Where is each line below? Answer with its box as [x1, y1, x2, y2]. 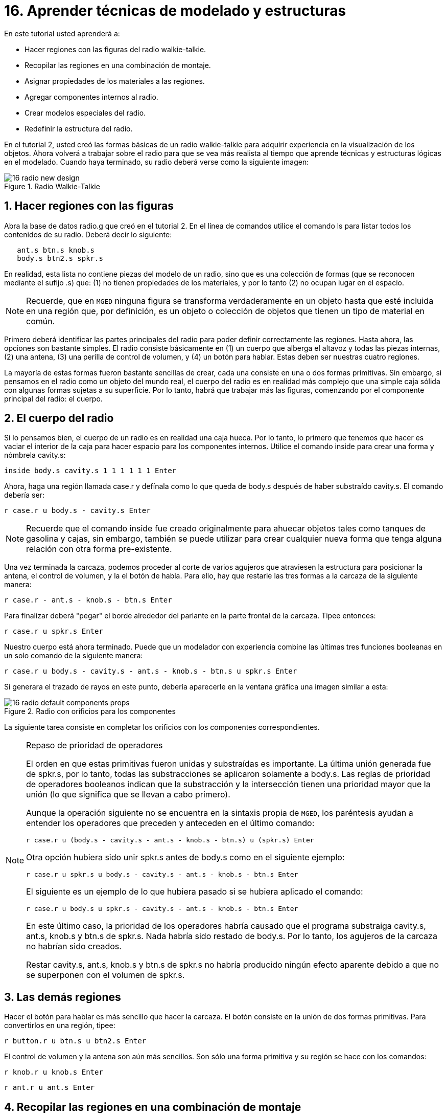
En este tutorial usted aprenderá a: [4, 29, 120, 38]
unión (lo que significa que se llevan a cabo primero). [26, 789, 230, 800]
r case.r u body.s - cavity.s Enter [4, 506, 151, 515]
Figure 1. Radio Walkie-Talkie [4, 182, 100, 191]
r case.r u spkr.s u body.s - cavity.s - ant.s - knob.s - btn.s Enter [26, 871, 298, 879]
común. [26, 316, 55, 326]
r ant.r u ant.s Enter [4, 1083, 95, 1092]
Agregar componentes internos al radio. [25, 92, 158, 101]
